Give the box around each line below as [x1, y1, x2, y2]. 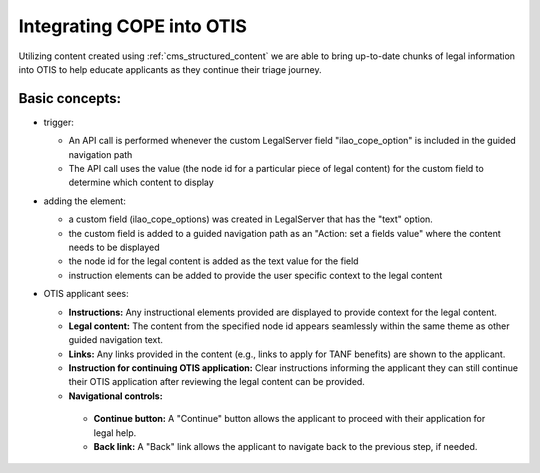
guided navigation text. [68, 334, 164, 346]
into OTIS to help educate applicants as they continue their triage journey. [18, 63, 322, 75]
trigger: [43, 116, 75, 128]
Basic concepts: [18, 90, 122, 107]
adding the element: [43, 195, 127, 207]
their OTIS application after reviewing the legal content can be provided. [68, 376, 365, 388]
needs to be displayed [68, 241, 160, 253]
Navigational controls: [68, 390, 164, 402]
